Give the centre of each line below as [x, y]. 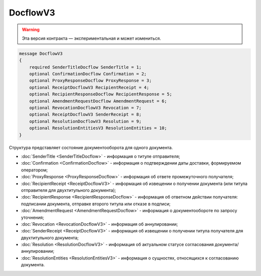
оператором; [35, 170]
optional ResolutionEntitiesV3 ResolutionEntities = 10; [98, 128]
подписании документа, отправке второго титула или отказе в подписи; [96, 204]
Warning [31, 30]
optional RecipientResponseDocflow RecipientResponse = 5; [101, 94]
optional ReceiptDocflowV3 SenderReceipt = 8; [86, 115]
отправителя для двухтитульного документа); [68, 190]
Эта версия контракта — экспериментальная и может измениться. [92, 38]
